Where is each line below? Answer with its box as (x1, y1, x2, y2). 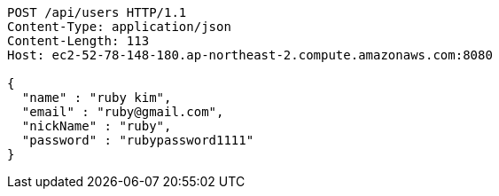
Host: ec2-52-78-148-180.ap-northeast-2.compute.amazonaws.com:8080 (7, 48, 493, 62)
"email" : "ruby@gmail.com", (21, 105, 224, 119)
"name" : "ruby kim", (21, 90, 172, 105)
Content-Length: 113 (7, 34, 150, 48)
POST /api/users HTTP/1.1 (7, 5, 187, 20)
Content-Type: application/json (7, 20, 231, 34)
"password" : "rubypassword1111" (21, 133, 254, 147)
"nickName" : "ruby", (21, 119, 172, 133)
